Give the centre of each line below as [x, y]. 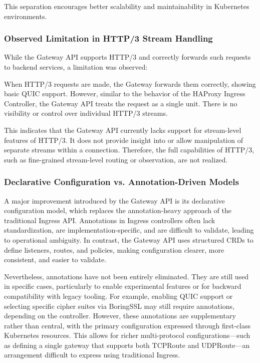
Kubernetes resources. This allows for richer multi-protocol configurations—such [127, 335]
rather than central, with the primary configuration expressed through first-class [127, 325]
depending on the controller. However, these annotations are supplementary [120, 316]
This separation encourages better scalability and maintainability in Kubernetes [127, 6]
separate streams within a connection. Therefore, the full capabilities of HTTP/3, [129, 150]
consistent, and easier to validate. [55, 259]
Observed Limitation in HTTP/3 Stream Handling [108, 38]
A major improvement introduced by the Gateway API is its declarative [114, 200]
